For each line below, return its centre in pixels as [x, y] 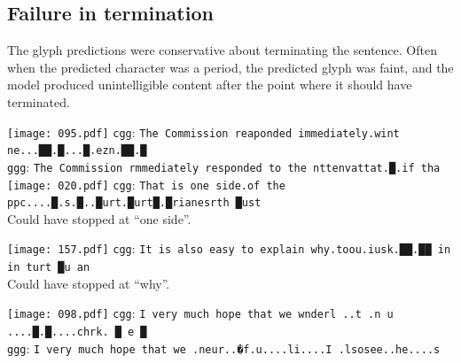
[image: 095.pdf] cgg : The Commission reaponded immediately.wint [203, 131]
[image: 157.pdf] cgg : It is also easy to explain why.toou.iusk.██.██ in [229, 248]
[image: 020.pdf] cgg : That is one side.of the [146, 184]
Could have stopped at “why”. [89, 283]
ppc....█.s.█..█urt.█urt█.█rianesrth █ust [134, 203]
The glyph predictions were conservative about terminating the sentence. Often [222, 50]
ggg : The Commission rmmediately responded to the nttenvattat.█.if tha [224, 166]
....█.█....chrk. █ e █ [77, 332]
